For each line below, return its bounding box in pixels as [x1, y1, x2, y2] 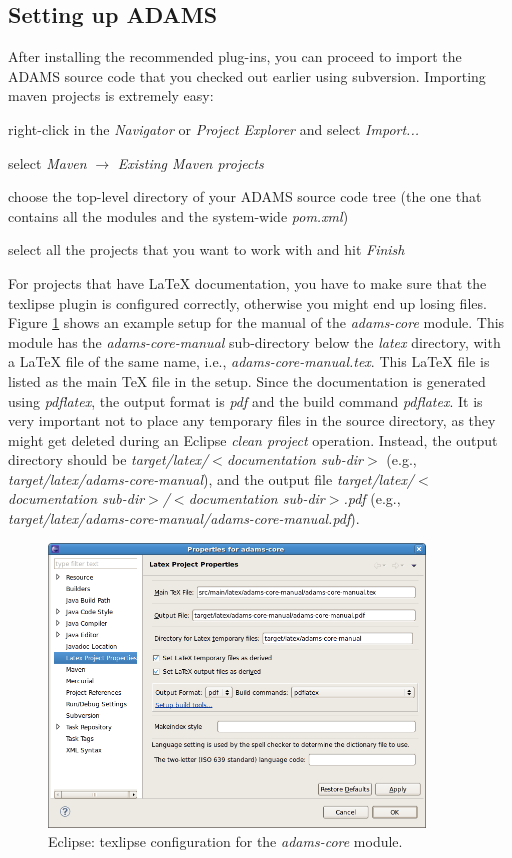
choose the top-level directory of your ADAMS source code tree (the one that [8, 186, 482, 207]
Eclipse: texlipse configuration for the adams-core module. [48, 831, 403, 852]
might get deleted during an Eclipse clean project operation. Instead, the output [8, 429, 498, 450]
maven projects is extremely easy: [8, 85, 214, 106]
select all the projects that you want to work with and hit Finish [8, 239, 405, 260]
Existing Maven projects [117, 152, 264, 173]
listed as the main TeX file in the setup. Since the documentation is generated [8, 370, 486, 391]
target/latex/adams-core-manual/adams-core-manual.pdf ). [8, 508, 360, 529]
